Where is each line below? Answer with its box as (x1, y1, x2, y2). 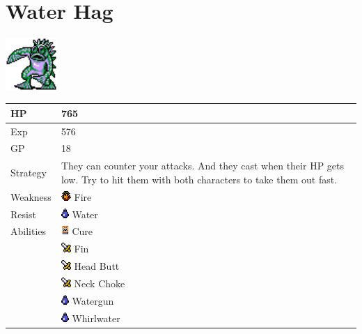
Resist (10, 206, 36, 221)
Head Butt (74, 259, 120, 273)
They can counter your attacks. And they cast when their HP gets (61, 158, 344, 173)
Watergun (72, 293, 114, 308)
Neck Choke (74, 275, 125, 290)
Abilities (10, 224, 47, 238)
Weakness (10, 189, 52, 204)
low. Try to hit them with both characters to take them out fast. (61, 172, 338, 186)
